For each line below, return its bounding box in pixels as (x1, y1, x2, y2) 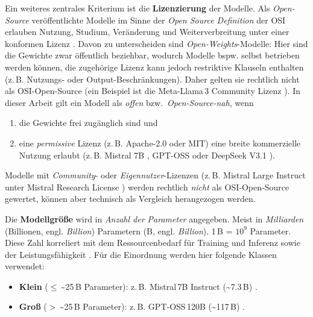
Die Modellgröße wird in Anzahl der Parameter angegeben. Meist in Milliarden (5, 212, 304, 225)
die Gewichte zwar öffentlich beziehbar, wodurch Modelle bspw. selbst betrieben (5, 49, 300, 61)
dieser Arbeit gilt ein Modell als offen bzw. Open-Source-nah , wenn (5, 96, 254, 108)
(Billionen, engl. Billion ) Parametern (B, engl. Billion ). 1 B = (5, 224, 233, 237)
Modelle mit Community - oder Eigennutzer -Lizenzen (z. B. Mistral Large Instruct (5, 169, 306, 181)
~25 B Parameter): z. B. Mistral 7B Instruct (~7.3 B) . (60, 280, 258, 292)
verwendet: (5, 260, 45, 272)
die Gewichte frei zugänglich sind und (19, 116, 158, 129)
